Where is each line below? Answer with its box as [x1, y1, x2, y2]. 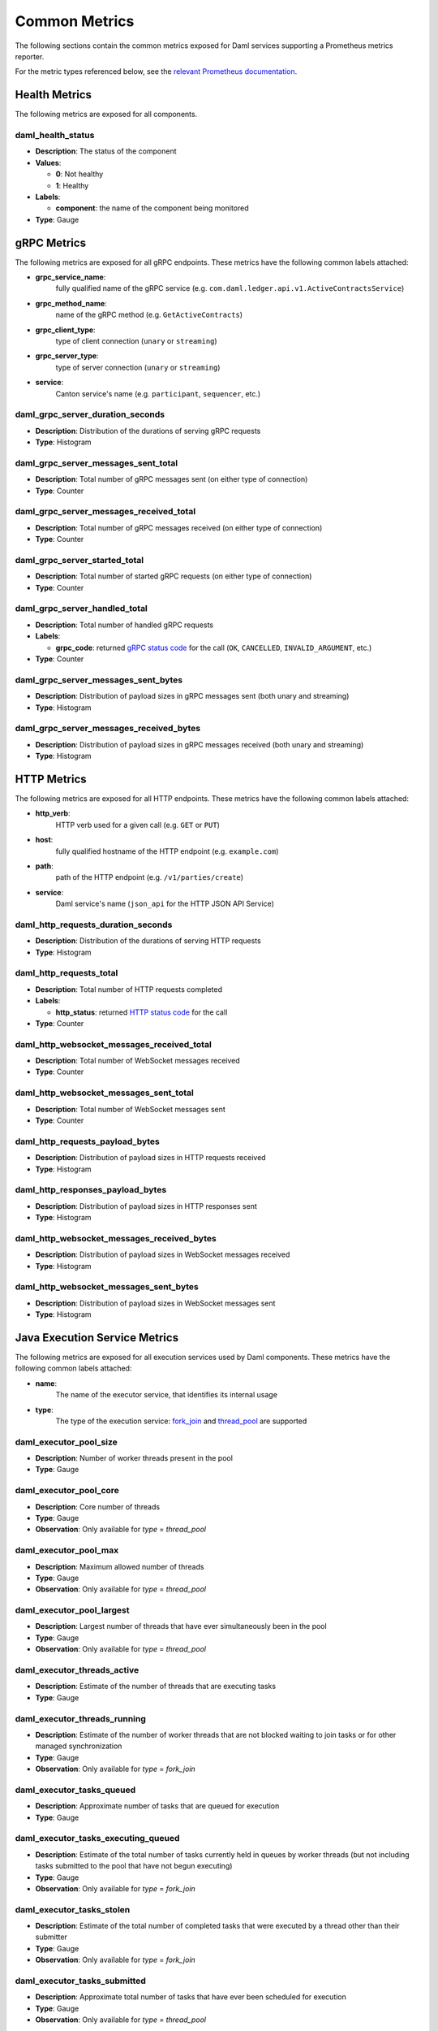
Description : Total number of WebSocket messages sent [35, 1104, 226, 1114]
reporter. [15, 51, 45, 61]
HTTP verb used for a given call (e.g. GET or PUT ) [55, 820, 221, 829]
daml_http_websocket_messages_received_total [15, 1038, 213, 1050]
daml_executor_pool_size [15, 1436, 118, 1448]
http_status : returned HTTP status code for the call [55, 1007, 228, 1017]
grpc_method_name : [35, 298, 107, 308]
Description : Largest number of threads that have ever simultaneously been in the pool [35, 1622, 328, 1631]
